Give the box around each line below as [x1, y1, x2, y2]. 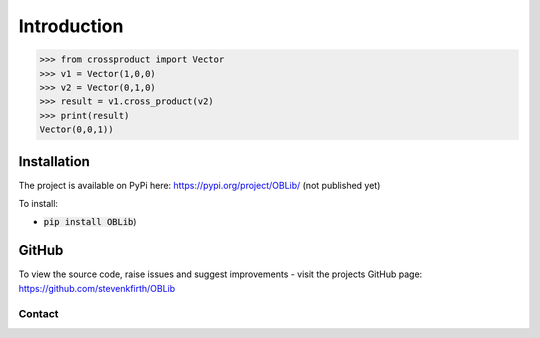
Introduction [18, 15, 124, 37]
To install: [18, 197, 59, 209]
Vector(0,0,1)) [39, 124, 114, 135]
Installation [18, 153, 90, 170]
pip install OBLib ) [43, 216, 137, 228]
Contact [18, 307, 59, 321]
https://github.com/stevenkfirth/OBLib [18, 282, 176, 294]
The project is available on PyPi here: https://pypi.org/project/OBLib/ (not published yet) [18, 179, 381, 191]
